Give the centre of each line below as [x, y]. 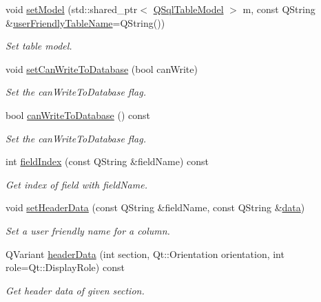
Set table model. [39, 46]
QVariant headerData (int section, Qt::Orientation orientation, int [145, 254]
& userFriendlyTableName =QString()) [85, 22]
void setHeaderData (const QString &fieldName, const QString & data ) [155, 207]
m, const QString [279, 9]
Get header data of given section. [75, 290]
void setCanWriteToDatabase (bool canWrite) [102, 68]
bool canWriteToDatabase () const [78, 115]
